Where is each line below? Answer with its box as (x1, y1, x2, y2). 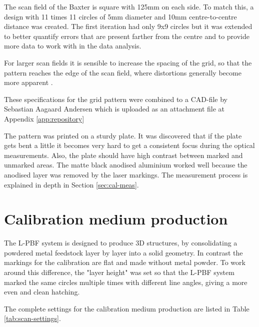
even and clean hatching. (4, 286, 80, 297)
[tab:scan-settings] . (4, 313, 61, 323)
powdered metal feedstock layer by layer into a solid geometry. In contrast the (4, 247, 243, 257)
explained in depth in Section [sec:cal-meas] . (4, 179, 139, 189)
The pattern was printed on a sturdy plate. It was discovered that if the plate (4, 130, 242, 140)
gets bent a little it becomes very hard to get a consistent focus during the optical (4, 140, 255, 150)
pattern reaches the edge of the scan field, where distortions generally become (4, 67, 241, 77)
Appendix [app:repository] (4, 113, 84, 123)
